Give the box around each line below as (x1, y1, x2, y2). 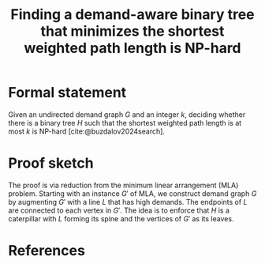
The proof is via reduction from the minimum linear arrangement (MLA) (8, 180, 239, 190)
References (8, 242, 85, 260)
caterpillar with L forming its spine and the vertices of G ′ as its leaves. (8, 213, 234, 223)
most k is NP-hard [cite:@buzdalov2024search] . (8, 126, 166, 136)
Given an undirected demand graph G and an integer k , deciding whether (8, 109, 246, 119)
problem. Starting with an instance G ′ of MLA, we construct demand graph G (8, 188, 257, 198)
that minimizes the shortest (40, 22, 225, 40)
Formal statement (8, 84, 127, 102)
